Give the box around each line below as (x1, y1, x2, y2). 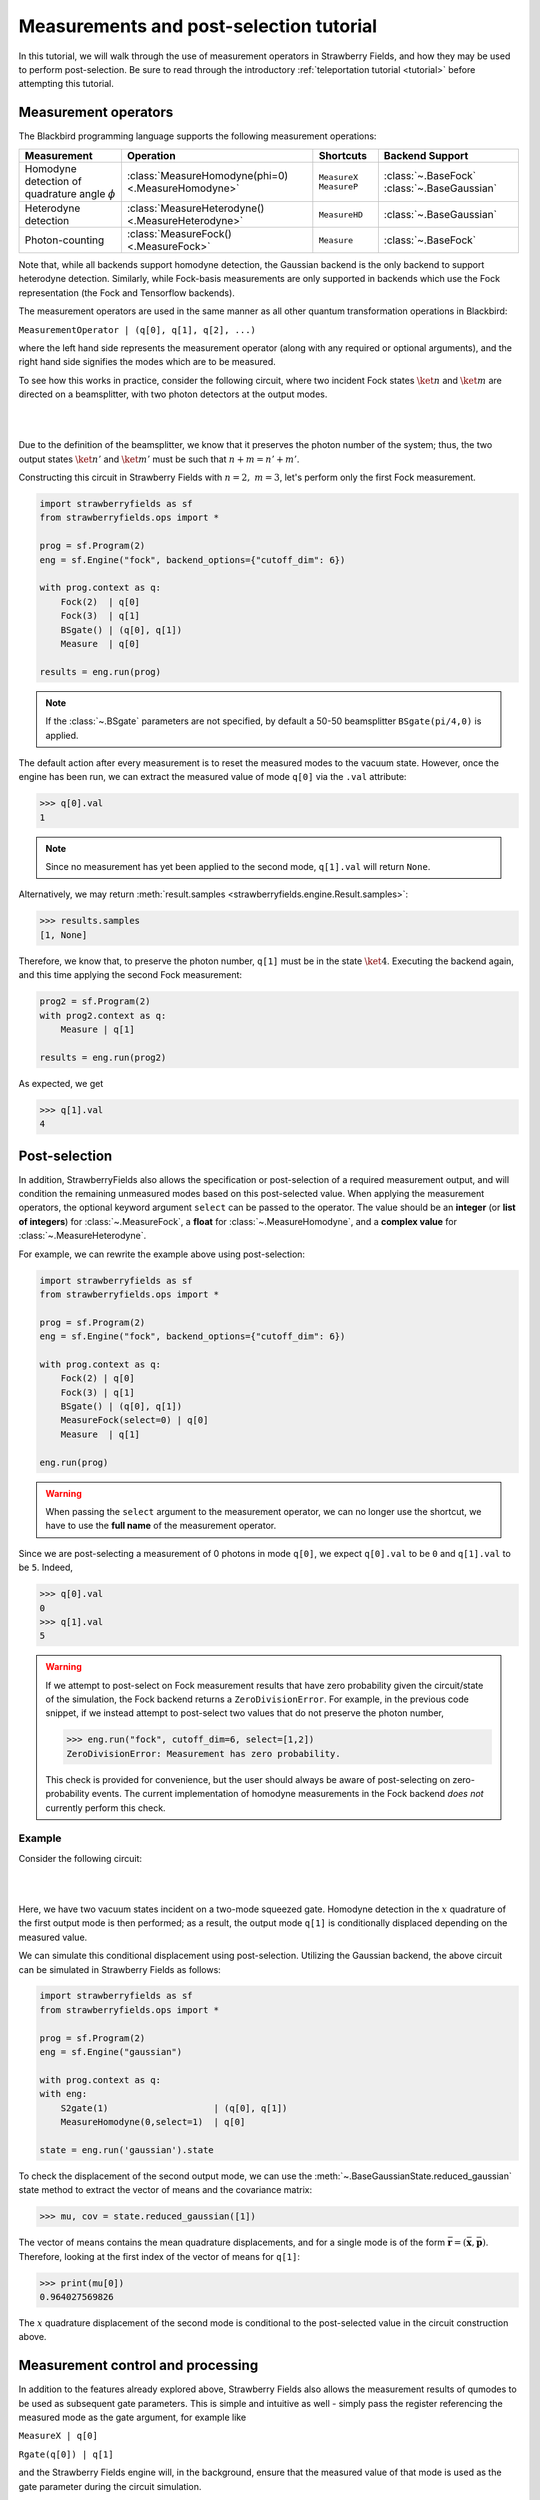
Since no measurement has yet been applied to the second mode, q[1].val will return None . (45, 861, 431, 873)
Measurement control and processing (18, 2357, 259, 2374)
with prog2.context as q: (39, 1010, 167, 1021)
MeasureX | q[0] (18, 2430, 99, 2442)
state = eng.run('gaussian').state (39, 2144, 214, 2155)
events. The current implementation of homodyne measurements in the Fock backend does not (91, 1788, 484, 1800)
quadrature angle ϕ (24, 186, 116, 200)
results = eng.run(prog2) (39, 1051, 167, 1063)
